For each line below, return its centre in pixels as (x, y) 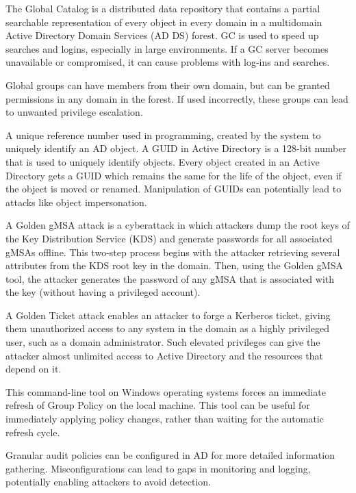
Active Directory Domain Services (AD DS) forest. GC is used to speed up (162, 35)
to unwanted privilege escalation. (74, 112)
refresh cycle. (33, 432)
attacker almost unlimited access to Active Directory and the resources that (164, 355)
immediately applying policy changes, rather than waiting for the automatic (165, 419)
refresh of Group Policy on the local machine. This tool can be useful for (158, 405)
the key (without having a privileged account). (103, 292)
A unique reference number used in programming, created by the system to (163, 135)
